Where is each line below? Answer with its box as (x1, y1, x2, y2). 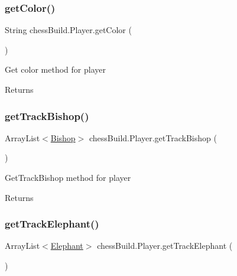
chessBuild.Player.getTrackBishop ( (89, 131, 217, 144)
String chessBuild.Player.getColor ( (5, 24, 132, 36)
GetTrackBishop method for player (5, 171, 131, 183)
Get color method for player (5, 63, 106, 76)
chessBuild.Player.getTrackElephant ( (97, 239, 233, 252)
